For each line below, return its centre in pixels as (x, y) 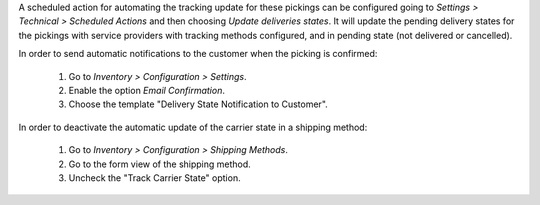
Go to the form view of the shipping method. (160, 164)
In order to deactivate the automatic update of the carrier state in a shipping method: (193, 127)
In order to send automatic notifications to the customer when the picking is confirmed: (198, 54)
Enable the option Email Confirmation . (146, 90)
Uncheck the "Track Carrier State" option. (154, 177)
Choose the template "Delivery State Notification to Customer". (198, 104)
